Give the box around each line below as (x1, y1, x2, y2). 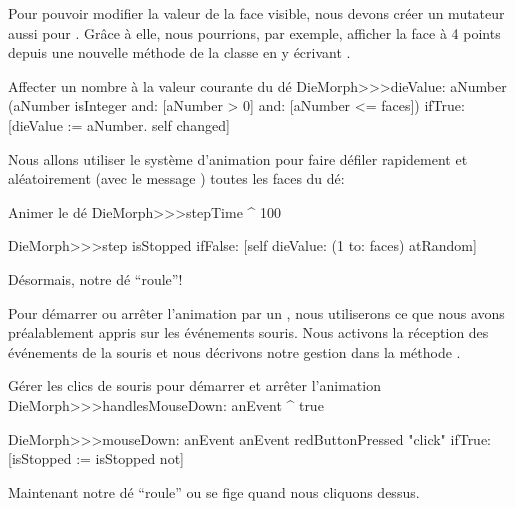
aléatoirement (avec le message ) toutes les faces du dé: (8, 168, 345, 189)
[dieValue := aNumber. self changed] (8, 114, 230, 135)
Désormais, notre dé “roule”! (8, 268, 183, 289)
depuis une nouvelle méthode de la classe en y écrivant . (8, 42, 351, 63)
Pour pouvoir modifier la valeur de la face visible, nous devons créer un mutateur (8, 3, 505, 23)
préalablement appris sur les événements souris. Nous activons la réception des (8, 322, 489, 343)
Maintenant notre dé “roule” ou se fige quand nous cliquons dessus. (8, 481, 420, 502)
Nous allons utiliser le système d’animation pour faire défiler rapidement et (8, 148, 468, 169)
